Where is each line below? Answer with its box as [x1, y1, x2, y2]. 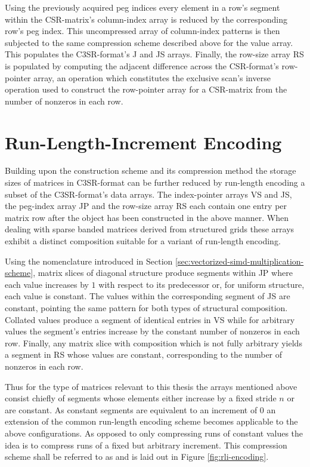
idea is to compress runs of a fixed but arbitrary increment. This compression [5, 438, 287, 451]
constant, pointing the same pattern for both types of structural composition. [5, 302, 288, 314]
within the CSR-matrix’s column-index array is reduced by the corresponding [5, 13, 287, 25]
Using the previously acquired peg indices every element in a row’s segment [5, 1, 280, 13]
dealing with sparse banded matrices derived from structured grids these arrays [5, 223, 294, 235]
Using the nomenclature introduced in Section [5, 254, 173, 267]
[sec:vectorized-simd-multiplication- [175, 254, 304, 267]
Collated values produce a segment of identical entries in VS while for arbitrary [5, 313, 295, 325]
